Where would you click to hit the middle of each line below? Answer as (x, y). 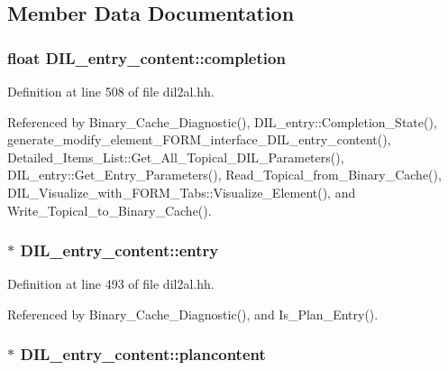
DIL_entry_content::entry (119, 250)
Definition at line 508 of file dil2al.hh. (111, 91)
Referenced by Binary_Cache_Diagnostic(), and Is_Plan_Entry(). (193, 314)
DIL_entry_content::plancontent (143, 354)
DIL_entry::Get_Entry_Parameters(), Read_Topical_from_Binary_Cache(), (224, 175)
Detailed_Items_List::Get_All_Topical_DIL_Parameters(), (176, 157)
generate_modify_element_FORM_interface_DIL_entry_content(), (199, 139)
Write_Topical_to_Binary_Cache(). (110, 210)
